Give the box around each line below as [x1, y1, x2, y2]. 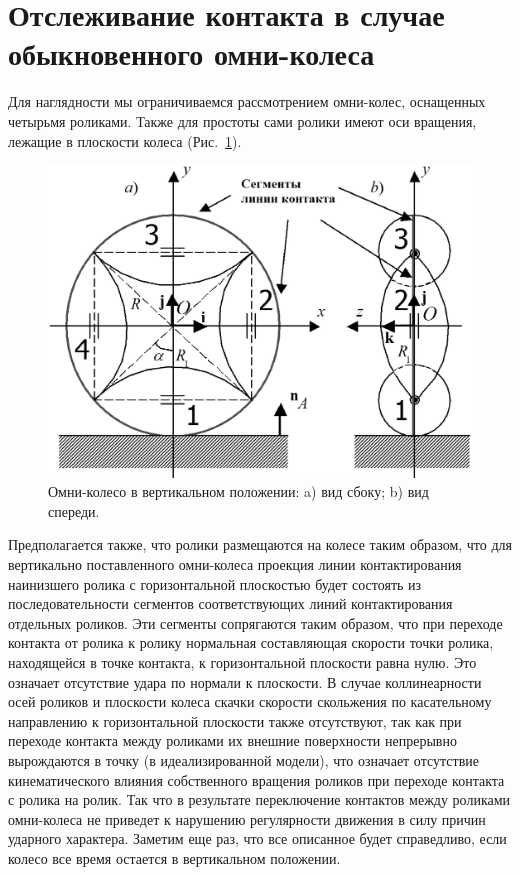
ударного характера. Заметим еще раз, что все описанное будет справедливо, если [8, 828, 507, 849]
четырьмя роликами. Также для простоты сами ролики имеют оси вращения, [8, 110, 477, 131]
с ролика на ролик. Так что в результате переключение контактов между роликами [8, 789, 511, 810]
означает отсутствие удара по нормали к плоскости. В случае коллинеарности [8, 671, 482, 692]
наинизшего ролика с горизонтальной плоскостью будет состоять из [8, 573, 422, 594]
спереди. [48, 500, 100, 521]
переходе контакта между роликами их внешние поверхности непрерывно [8, 730, 457, 751]
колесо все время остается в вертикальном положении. [8, 847, 341, 868]
